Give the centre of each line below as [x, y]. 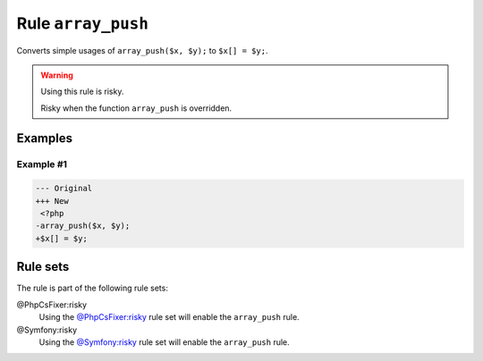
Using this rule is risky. [82, 92]
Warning [57, 75]
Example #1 [42, 164]
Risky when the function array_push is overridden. [136, 108]
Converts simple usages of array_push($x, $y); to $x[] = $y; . [142, 50]
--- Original [64, 189]
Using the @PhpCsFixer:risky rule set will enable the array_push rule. [169, 317]
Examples [45, 138]
